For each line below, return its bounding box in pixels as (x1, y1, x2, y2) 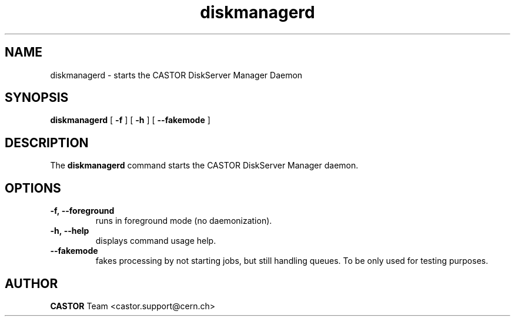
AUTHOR (5, 276, 58, 291)
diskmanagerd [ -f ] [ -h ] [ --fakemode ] (50, 115, 210, 125)
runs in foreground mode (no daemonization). (95, 216, 272, 226)
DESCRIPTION (5, 135, 89, 150)
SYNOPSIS (5, 90, 69, 105)
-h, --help (50, 226, 89, 236)
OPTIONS (5, 180, 61, 196)
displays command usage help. (95, 236, 216, 246)
